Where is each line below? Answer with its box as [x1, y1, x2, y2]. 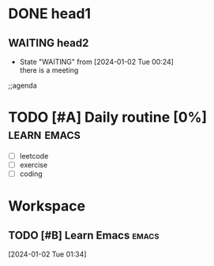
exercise [19, 160, 48, 170]
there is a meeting [19, 66, 79, 75]
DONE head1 [8, 5, 92, 23]
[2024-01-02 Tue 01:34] [8, 249, 87, 259]
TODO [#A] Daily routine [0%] [8, 108, 208, 126]
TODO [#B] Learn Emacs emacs [8, 228, 160, 242]
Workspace [8, 197, 85, 215]
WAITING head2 [8, 36, 89, 50]
